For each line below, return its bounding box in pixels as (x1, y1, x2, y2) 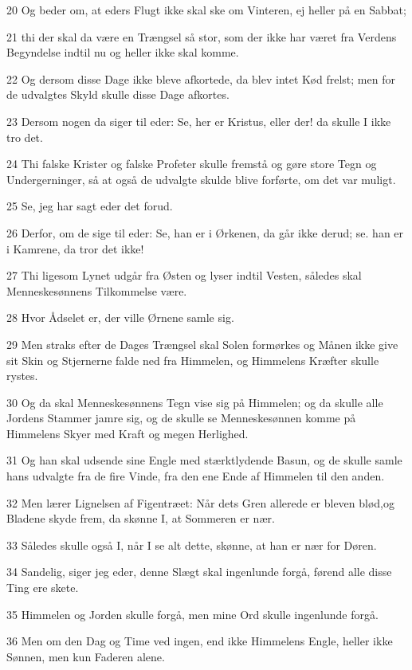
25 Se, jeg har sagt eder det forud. (6, 198, 173, 214)
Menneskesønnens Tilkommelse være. (6, 282, 187, 299)
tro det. (6, 128, 43, 145)
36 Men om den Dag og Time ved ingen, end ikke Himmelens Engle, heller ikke (6, 633, 393, 649)
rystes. (6, 367, 38, 384)
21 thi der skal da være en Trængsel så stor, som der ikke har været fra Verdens (6, 28, 397, 45)
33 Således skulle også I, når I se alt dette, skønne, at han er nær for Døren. (6, 536, 377, 553)
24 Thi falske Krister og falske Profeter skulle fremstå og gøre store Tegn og (6, 155, 377, 172)
